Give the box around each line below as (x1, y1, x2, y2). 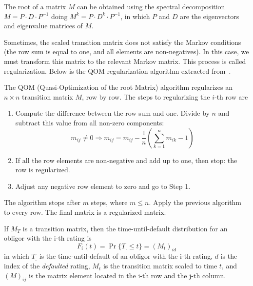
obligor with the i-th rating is (4, 233, 92, 243)
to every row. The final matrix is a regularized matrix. (4, 206, 166, 217)
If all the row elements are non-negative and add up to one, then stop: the (15, 155, 237, 165)
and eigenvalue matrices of (4, 20, 83, 31)
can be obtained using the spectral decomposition (77, 1, 225, 11)
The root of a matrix (4, 1, 66, 11)
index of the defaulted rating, (4, 261, 90, 271)
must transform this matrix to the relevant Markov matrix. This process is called (4, 56, 246, 66)
